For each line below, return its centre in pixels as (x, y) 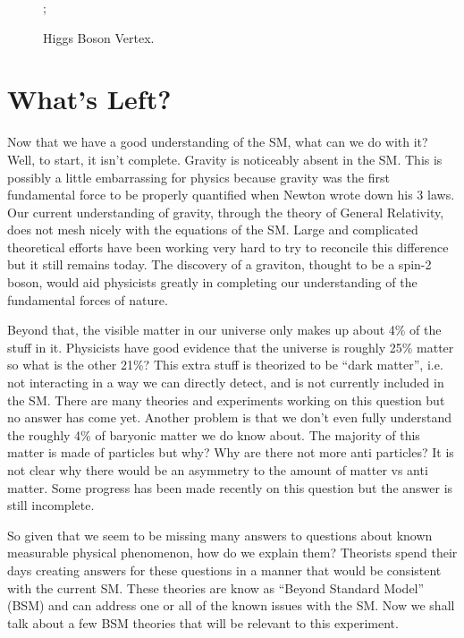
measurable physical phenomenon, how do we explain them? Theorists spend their (232, 553)
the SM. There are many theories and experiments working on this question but (226, 400)
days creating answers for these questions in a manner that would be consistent (224, 570)
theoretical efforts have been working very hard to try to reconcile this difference (228, 247)
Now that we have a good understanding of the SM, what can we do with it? (218, 142)
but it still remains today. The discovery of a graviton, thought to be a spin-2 (219, 264)
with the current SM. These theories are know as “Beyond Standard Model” (216, 587)
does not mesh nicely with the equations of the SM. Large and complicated (213, 230)
